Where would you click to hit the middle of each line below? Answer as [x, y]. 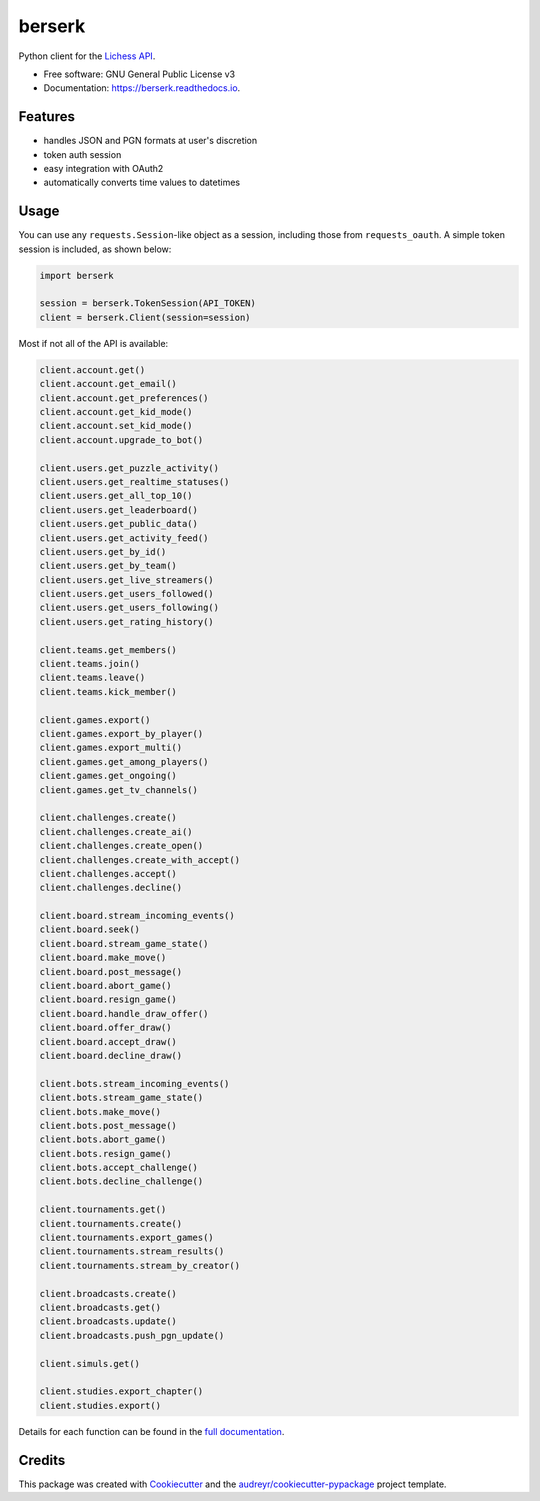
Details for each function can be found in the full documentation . [151, 1431]
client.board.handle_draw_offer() [124, 1013]
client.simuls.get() [89, 1363]
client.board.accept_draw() [108, 1041]
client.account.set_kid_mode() [116, 426]
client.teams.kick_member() [108, 691]
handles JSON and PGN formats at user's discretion [150, 141]
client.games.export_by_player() [121, 733]
